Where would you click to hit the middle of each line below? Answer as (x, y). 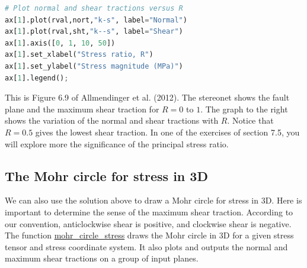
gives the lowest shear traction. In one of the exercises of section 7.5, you (167, 132)
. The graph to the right (244, 109)
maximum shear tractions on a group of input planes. (102, 258)
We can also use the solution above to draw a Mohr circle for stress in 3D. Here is (153, 200)
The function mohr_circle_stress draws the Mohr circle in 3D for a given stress (149, 235)
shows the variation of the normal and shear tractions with (112, 120)
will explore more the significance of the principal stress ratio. (117, 143)
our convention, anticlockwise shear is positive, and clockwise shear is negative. (148, 223)
